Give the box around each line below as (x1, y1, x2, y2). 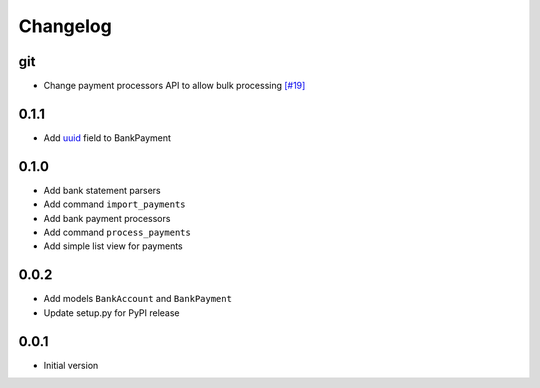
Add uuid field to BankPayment (43, 131, 172, 144)
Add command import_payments (43, 198, 186, 210)
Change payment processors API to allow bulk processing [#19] (43, 80, 306, 92)
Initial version (43, 359, 99, 371)
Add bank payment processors (43, 212, 171, 224)
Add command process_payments (43, 226, 192, 239)
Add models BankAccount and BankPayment (43, 293, 232, 305)
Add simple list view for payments (43, 240, 184, 252)
